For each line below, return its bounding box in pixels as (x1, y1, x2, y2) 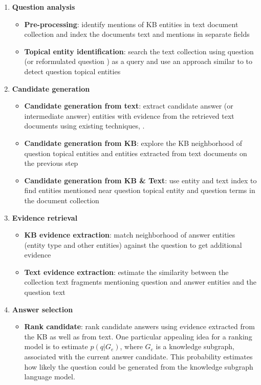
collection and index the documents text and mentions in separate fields (24, 29, 250, 39)
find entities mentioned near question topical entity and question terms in (24, 185, 255, 196)
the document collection (24, 195, 99, 205)
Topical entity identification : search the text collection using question (24, 46, 254, 56)
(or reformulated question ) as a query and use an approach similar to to (24, 56, 253, 67)
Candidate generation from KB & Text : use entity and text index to (24, 175, 257, 185)
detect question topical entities (24, 66, 121, 76)
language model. (24, 371, 75, 382)
